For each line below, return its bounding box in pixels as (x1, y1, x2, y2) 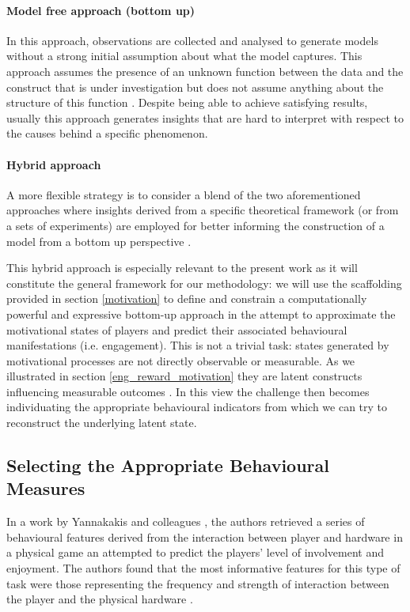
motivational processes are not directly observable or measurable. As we (6, 352, 355, 368)
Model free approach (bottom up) (6, 2, 196, 18)
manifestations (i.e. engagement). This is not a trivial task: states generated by (6, 337, 389, 353)
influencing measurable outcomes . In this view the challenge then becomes (6, 383, 370, 399)
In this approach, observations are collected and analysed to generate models (6, 32, 378, 48)
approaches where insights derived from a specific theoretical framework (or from (6, 202, 399, 218)
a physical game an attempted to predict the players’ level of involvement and (6, 544, 384, 561)
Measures (6, 476, 85, 501)
